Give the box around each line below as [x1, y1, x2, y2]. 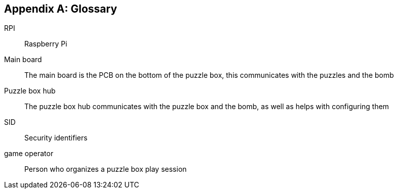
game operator [4, 149, 54, 158]
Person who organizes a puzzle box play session [24, 165, 187, 174]
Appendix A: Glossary [4, 3, 117, 15]
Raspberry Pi [24, 39, 67, 49]
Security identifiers [24, 133, 88, 142]
